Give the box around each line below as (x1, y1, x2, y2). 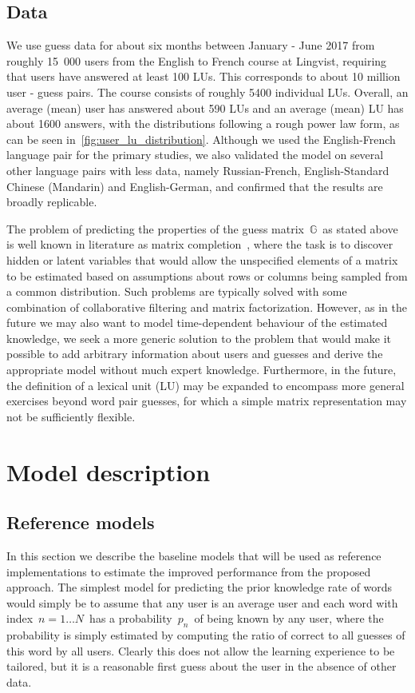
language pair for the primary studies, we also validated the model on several (6, 146, 384, 163)
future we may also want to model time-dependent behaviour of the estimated (6, 314, 388, 331)
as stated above (322, 220, 398, 237)
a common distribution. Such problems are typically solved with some (6, 283, 347, 300)
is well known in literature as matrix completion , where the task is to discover (6, 236, 393, 253)
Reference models (6, 510, 155, 535)
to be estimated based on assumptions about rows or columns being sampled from (6, 267, 408, 284)
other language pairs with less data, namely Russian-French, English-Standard (6, 161, 389, 178)
